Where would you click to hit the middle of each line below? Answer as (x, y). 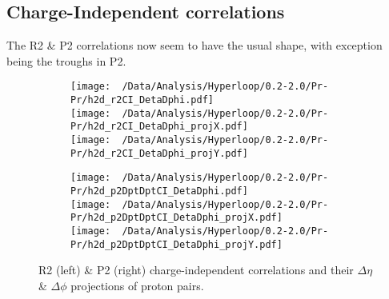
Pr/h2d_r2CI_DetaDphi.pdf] (142, 100)
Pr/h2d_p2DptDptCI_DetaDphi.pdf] (159, 191)
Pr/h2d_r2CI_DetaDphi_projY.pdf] (159, 153)
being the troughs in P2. (66, 60)
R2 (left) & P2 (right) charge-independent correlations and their (196, 270)
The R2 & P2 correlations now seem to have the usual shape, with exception (194, 45)
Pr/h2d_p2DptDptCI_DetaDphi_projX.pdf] (176, 218)
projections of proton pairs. (137, 285)
